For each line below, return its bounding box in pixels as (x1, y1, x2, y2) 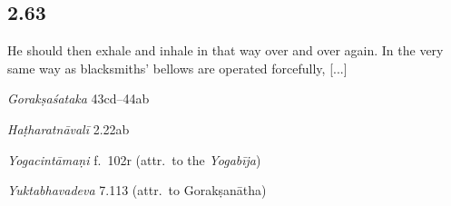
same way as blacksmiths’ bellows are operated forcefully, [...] (7, 58, 348, 77)
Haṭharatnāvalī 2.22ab (7, 119, 130, 138)
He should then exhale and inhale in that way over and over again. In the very (7, 41, 444, 60)
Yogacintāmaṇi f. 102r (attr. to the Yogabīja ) (7, 150, 261, 169)
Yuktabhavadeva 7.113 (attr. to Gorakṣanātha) (7, 181, 267, 200)
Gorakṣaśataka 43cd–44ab (7, 89, 150, 108)
